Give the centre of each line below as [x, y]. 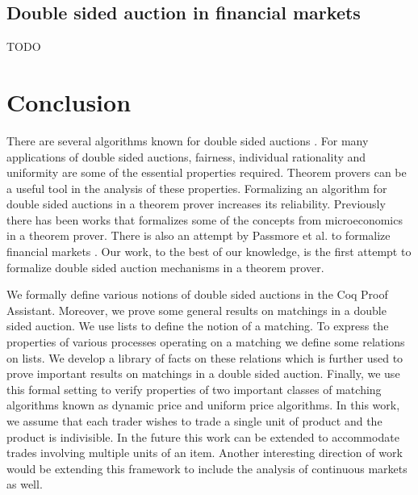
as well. [25, 484]
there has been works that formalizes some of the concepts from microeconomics [205, 219]
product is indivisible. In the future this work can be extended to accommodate [203, 436]
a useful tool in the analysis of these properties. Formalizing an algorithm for [197, 188]
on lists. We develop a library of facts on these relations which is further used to [205, 357]
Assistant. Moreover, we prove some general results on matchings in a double [196, 310]
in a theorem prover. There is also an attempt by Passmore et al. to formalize [199, 235]
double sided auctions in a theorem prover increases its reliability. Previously [196, 204]
